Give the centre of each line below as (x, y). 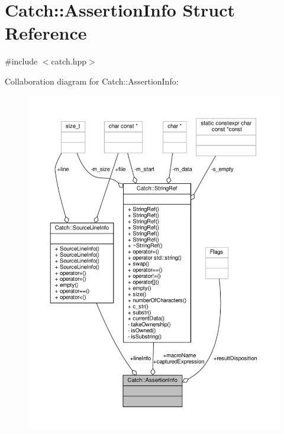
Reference (46, 33)
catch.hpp (69, 61)
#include (21, 61)
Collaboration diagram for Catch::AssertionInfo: (92, 81)
